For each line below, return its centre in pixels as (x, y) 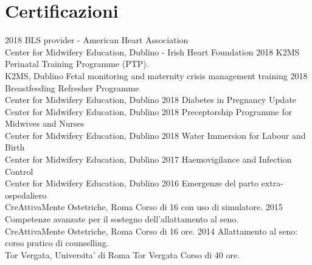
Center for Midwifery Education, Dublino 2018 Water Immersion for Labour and (155, 135)
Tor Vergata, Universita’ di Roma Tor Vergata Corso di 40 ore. (123, 254)
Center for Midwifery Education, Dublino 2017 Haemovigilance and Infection (148, 159)
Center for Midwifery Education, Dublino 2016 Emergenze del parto (132, 183)
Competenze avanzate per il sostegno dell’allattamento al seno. (122, 219)
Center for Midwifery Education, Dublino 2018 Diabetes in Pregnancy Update (151, 100)
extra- (272, 183)
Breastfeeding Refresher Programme (72, 87)
